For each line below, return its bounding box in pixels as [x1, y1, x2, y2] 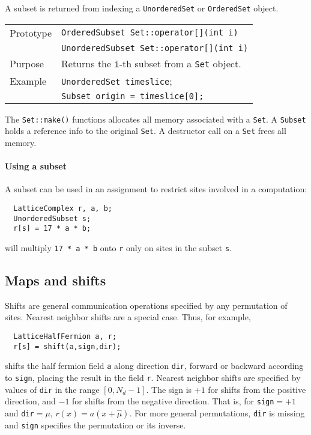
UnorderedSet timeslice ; [61, 73, 172, 88]
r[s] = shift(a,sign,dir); [13, 342, 121, 351]
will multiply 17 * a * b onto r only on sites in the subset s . [5, 241, 232, 254]
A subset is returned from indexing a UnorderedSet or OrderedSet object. [5, 2, 279, 14]
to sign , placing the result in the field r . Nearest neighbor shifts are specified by [5, 371, 301, 383]
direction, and [5, 395, 56, 407]
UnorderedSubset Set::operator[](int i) [61, 43, 249, 53]
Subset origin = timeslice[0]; [61, 91, 204, 101]
